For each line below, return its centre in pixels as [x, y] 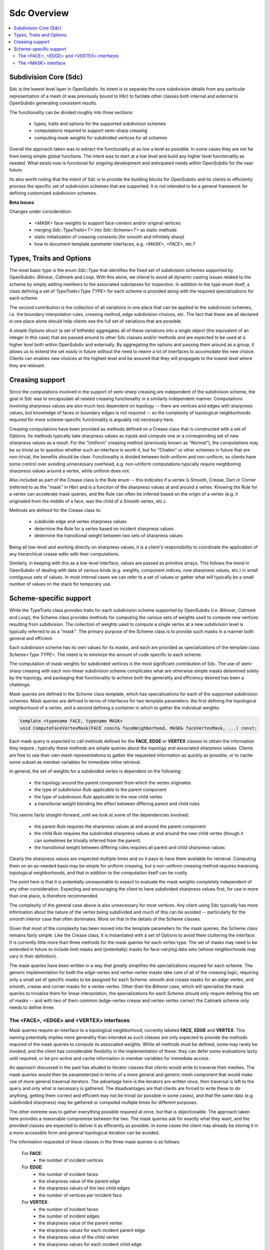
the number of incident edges [69, 1216]
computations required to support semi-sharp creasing [91, 130]
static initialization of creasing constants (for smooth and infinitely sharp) [109, 237]
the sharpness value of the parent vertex [80, 1223]
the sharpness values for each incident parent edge [92, 1230]
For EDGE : [32, 1167]
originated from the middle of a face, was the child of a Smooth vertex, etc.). [88, 501]
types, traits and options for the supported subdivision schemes [100, 123]
